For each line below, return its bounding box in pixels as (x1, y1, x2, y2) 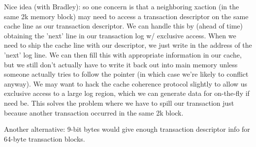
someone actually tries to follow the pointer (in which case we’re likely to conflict (4, 69, 249, 79)
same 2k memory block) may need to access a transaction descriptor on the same (4, 11, 249, 21)
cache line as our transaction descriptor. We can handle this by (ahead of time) (4, 21, 243, 31)
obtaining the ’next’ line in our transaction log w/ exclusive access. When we (4, 30, 236, 40)
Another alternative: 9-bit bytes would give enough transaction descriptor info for (4, 124, 250, 134)
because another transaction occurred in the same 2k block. (4, 107, 184, 118)
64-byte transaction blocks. (4, 133, 85, 144)
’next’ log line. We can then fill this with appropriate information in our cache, (4, 49, 242, 59)
